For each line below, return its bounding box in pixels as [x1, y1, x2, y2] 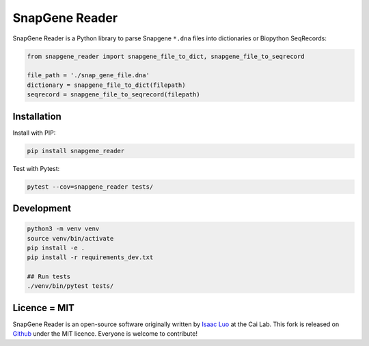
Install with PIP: [12, 129, 56, 137]
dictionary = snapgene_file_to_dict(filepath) [27, 81, 186, 89]
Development [12, 202, 72, 214]
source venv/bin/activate [27, 235, 114, 242]
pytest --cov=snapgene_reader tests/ [27, 183, 154, 191]
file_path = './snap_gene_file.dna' [27, 72, 150, 79]
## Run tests [27, 273, 71, 280]
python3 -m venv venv [27, 225, 100, 232]
